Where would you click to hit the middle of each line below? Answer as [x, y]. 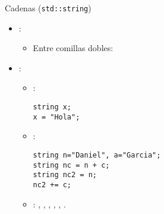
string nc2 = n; [65, 175]
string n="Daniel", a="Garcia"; [97, 155]
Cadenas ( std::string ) [48, 8]
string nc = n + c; [71, 165]
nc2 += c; [52, 185]
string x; [52, 107]
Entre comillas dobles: [73, 48]
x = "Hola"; [56, 117]
